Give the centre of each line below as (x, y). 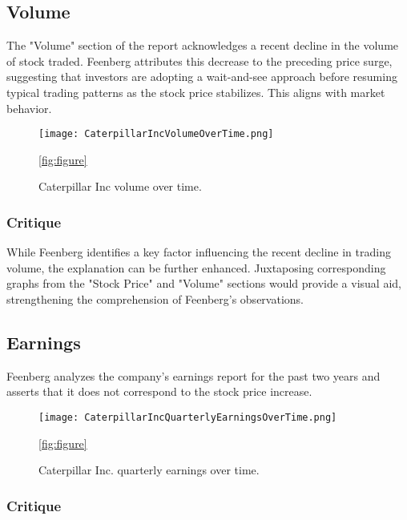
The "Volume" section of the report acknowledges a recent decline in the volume (203, 45)
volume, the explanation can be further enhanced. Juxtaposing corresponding (196, 267)
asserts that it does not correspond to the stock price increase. (159, 391)
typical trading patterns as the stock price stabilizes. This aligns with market (196, 92)
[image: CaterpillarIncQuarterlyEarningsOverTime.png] (188, 417)
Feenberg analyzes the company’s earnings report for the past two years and (193, 375)
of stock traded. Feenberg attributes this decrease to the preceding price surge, (199, 60)
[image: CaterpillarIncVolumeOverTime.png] (156, 134)
